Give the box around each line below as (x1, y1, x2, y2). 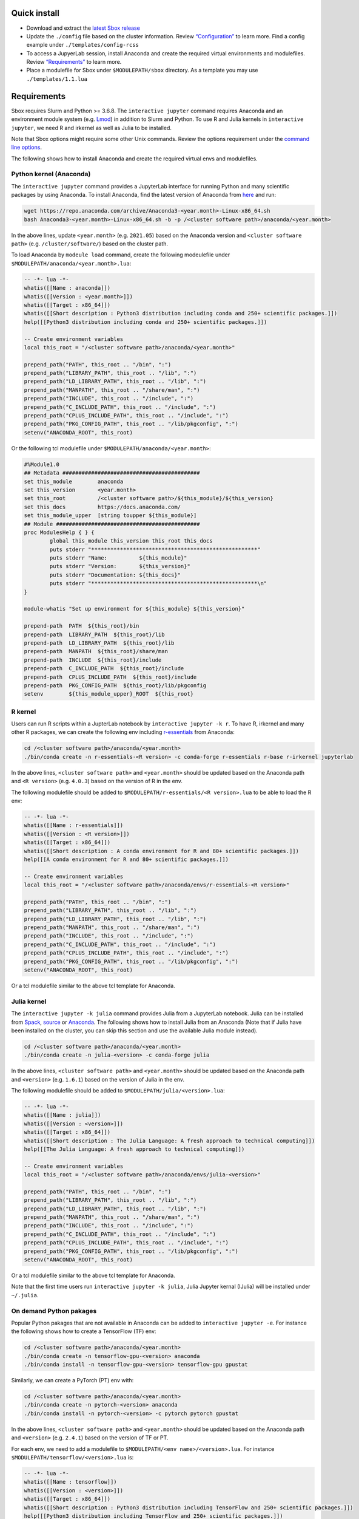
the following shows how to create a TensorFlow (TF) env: (11, 1328, 156, 1335)
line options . (11, 143, 42, 151)
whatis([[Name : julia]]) (24, 1112, 101, 1119)
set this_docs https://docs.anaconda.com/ (24, 503, 181, 510)
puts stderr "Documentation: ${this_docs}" (49, 571, 181, 578)
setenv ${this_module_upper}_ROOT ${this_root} (24, 690, 194, 698)
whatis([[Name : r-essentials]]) (24, 822, 124, 829)
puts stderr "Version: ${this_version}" (49, 563, 190, 570)
